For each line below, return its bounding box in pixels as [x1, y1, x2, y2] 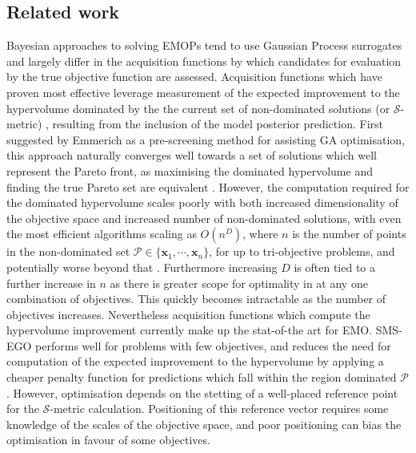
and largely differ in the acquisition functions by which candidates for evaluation [6, 52, 402, 69]
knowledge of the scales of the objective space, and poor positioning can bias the [6, 415, 402, 432]
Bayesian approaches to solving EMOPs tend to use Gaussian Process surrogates [6, 37, 402, 54]
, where [242, 225, 278, 242]
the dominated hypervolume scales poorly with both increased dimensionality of [6, 194, 398, 211]
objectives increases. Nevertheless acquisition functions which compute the [6, 305, 370, 322]
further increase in [6, 274, 96, 291]
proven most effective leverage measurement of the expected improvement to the [6, 83, 400, 100]
